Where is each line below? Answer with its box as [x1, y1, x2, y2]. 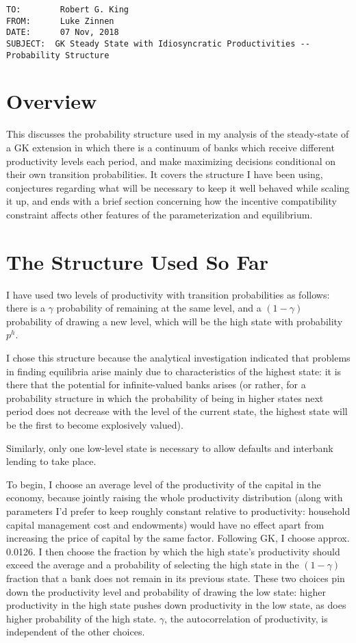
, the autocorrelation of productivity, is [164, 611, 328, 625]
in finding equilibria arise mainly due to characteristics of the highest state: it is [6, 364, 342, 378]
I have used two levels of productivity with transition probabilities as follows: [6, 287, 330, 301]
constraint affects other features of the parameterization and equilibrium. [6, 207, 313, 221]
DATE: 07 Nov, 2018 [6, 27, 119, 38]
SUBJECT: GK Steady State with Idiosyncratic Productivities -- [6, 38, 310, 49]
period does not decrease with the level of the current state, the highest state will [6, 404, 348, 418]
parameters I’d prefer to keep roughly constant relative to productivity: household [6, 504, 351, 518]
